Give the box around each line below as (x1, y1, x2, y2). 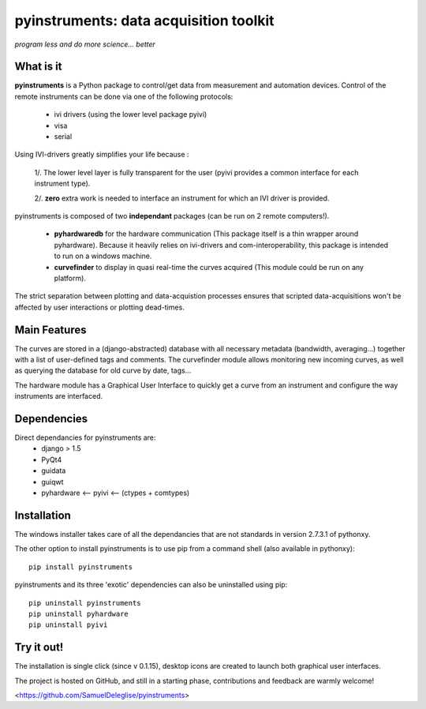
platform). (54, 273, 87, 283)
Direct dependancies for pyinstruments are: (14, 433, 156, 442)
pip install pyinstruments (28, 562, 133, 572)
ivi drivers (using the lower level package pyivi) (54, 110, 207, 119)
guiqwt (41, 477, 64, 486)
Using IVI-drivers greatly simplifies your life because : (14, 150, 189, 159)
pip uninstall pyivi (28, 621, 108, 629)
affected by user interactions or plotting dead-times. (14, 302, 185, 312)
